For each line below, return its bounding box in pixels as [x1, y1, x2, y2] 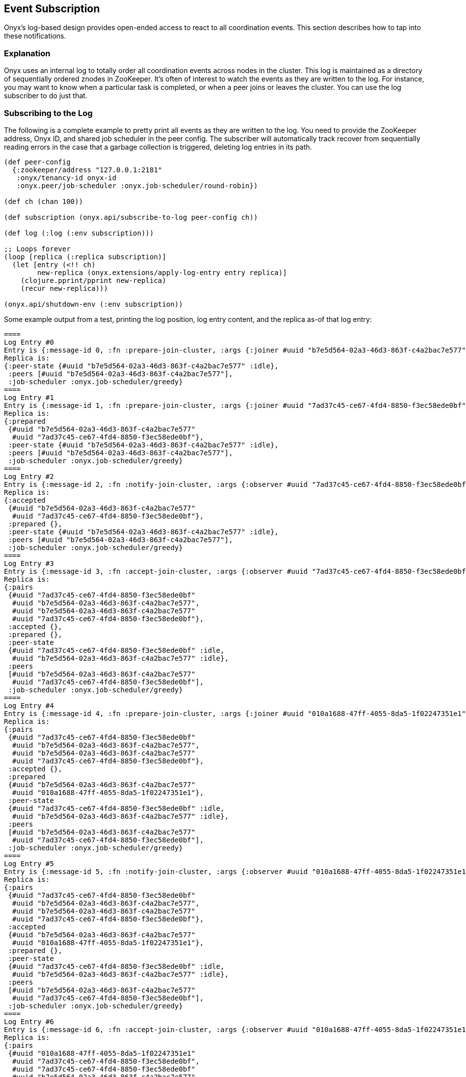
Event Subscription [4, 2, 100, 15]
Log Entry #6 [4, 1017, 54, 1026]
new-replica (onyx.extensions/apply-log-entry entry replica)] [37, 268, 287, 277]
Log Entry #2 [4, 472, 54, 480]
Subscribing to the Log [4, 108, 93, 118]
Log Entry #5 [4, 859, 54, 868]
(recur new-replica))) [20, 284, 108, 292]
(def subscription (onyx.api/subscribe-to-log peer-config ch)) [4, 213, 258, 221]
